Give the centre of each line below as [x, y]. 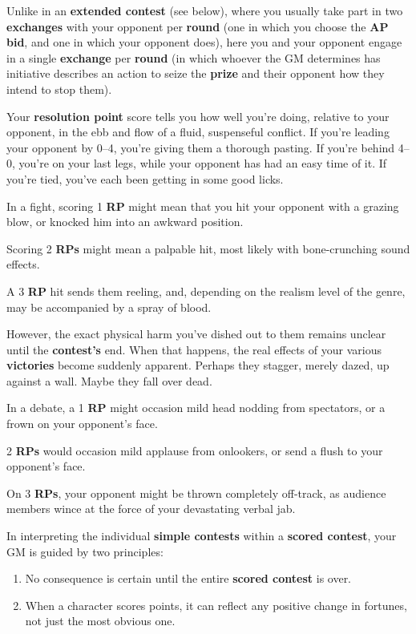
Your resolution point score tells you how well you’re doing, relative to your [198, 116]
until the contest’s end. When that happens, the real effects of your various [194, 349]
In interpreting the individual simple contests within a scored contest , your [202, 536]
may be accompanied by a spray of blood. [109, 307]
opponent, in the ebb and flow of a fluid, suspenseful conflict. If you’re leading [198, 132]
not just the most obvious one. [100, 621]
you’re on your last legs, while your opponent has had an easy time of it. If [203, 163]
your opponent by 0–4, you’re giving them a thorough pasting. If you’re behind [201, 147]
